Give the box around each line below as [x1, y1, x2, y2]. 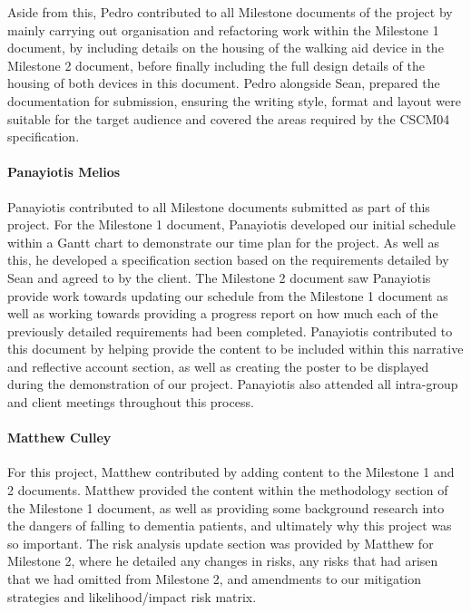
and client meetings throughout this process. [7, 393, 254, 412]
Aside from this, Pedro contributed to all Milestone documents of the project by [7, 3, 453, 21]
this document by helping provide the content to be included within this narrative [7, 339, 464, 358]
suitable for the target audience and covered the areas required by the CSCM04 [7, 109, 450, 128]
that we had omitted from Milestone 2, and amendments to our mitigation [7, 569, 422, 589]
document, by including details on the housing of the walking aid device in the [7, 38, 444, 57]
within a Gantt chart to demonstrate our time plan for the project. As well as [7, 232, 440, 251]
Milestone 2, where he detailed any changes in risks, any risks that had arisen [7, 551, 438, 570]
